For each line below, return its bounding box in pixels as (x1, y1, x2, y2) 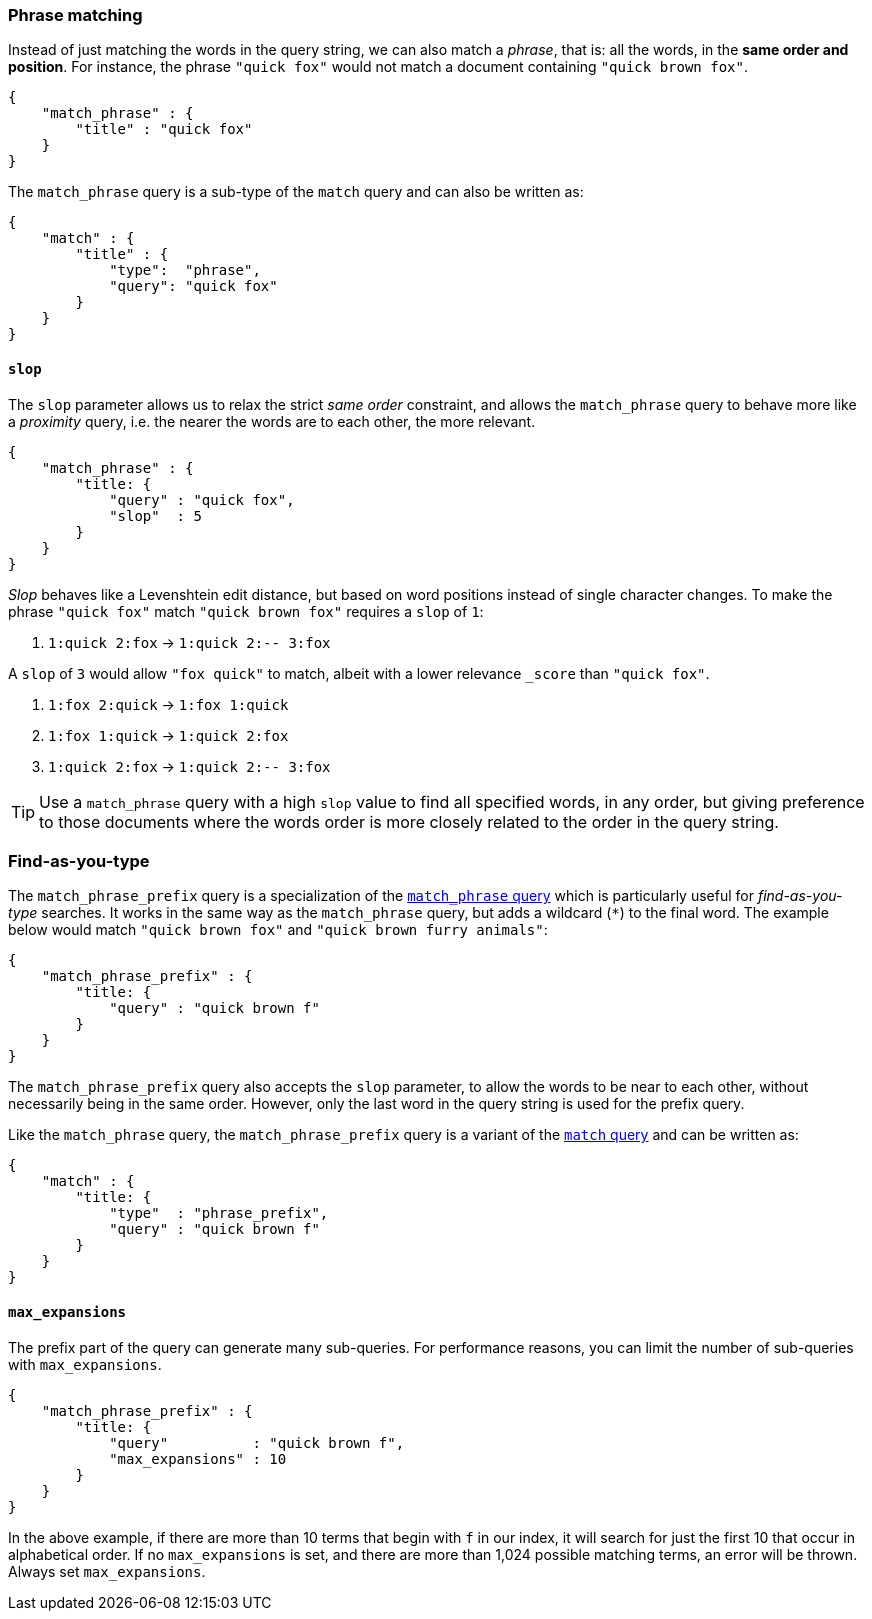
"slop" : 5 (109, 507, 202, 524)
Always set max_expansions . (8, 1562, 206, 1580)
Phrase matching (8, 5, 143, 25)
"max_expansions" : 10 (109, 1450, 287, 1467)
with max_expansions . (8, 1355, 162, 1373)
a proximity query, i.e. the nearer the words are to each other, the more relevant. (8, 412, 536, 430)
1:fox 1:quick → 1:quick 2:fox (48, 726, 289, 744)
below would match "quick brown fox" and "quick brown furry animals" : (8, 921, 548, 939)
